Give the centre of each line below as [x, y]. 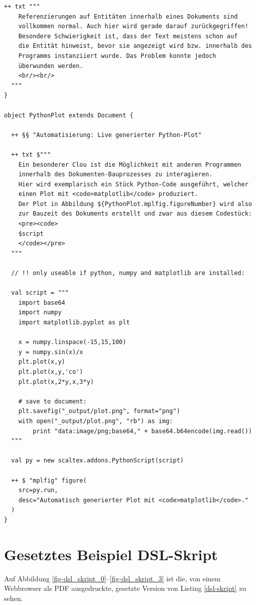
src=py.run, [38, 490]
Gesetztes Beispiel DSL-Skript [111, 554]
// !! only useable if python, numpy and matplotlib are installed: [128, 273]
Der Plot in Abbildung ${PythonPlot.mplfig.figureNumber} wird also [135, 204]
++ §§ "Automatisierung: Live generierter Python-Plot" [106, 135]
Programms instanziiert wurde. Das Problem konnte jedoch [117, 56]
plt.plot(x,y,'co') [51, 372]
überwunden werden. [51, 66]
